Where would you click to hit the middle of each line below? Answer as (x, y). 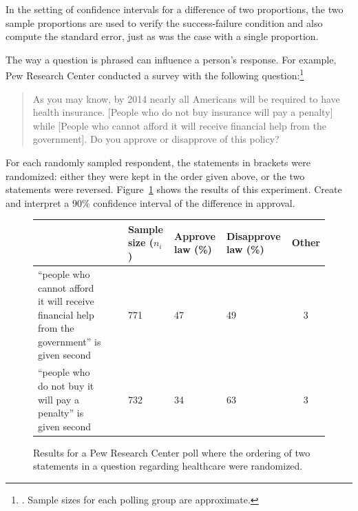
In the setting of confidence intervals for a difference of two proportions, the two (175, 9)
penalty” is (61, 413)
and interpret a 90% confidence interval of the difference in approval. (150, 202)
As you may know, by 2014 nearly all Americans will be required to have (186, 98)
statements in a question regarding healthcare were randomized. (168, 466)
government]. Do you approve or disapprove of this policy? (156, 139)
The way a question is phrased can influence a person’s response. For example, (171, 59)
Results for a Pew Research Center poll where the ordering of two (172, 452)
